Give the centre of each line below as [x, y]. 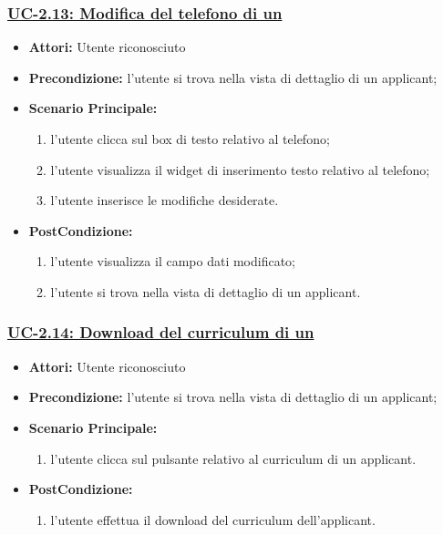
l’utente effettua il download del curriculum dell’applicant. [213, 519]
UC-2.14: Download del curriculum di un [161, 332]
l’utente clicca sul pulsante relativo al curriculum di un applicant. [233, 458]
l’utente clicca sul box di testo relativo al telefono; [190, 139]
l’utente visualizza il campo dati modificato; [173, 261]
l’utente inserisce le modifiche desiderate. [165, 200]
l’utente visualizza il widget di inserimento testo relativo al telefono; [240, 169]
